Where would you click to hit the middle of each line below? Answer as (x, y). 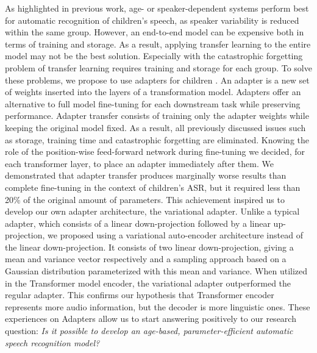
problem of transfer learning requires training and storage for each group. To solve (158, 67)
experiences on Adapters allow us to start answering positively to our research (151, 319)
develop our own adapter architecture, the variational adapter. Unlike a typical (152, 211)
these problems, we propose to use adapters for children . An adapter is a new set (157, 80)
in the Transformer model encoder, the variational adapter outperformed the (148, 283)
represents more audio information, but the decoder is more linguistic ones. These (158, 306)
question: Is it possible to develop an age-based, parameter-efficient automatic (149, 331)
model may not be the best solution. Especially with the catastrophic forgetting (154, 56)
